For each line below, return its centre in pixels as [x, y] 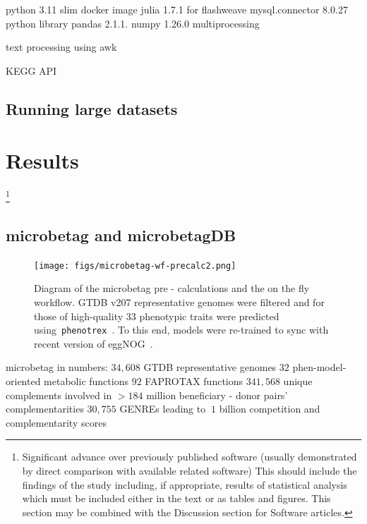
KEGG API [31, 70]
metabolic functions [86, 381]
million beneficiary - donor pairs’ [217, 395]
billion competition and [270, 409]
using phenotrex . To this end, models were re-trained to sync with [181, 330]
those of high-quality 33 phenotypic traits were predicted [157, 316]
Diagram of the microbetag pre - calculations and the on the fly [172, 288]
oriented [23, 381]
